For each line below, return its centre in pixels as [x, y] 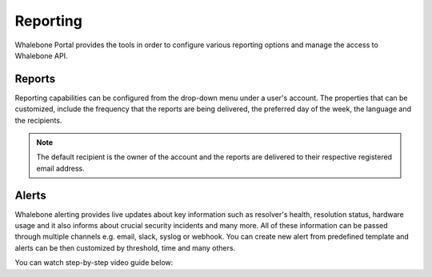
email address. [61, 168]
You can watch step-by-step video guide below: [94, 263]
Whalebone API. [41, 55]
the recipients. [38, 120]
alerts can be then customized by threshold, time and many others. [125, 247]
